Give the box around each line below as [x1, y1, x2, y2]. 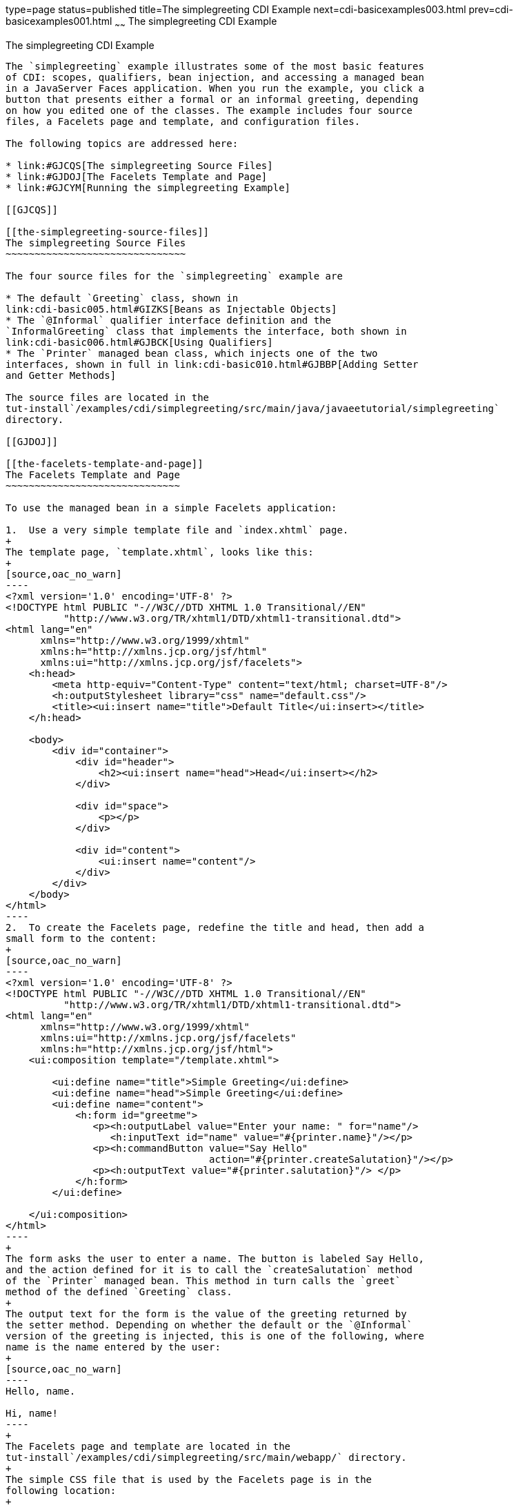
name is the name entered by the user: [6, 1341, 221, 1352]
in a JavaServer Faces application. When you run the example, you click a [6, 82, 424, 94]
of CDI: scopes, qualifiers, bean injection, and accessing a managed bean [6, 71, 424, 83]
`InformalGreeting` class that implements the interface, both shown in [6, 325, 407, 337]
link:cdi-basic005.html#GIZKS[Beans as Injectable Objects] [6, 303, 337, 315]
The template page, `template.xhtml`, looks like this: [6, 546, 314, 558]
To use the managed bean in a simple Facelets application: [6, 502, 337, 513]
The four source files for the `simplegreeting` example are [6, 270, 343, 282]
